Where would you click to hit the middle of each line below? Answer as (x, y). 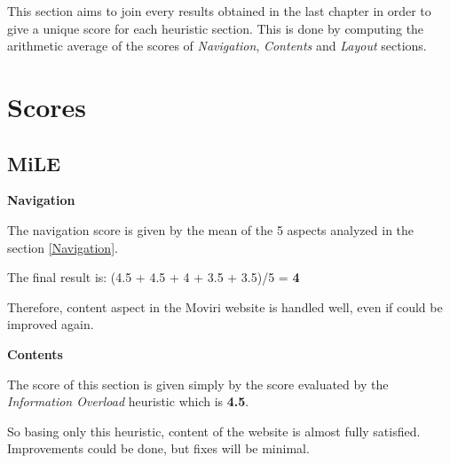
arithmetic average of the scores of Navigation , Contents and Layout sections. (217, 46)
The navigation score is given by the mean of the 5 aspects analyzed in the (211, 229)
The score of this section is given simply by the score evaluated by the (198, 384)
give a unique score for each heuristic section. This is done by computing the (216, 28)
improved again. (51, 324)
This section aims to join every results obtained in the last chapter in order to (219, 11)
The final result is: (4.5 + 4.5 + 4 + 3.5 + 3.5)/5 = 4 (154, 277)
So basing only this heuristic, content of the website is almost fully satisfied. (214, 431)
